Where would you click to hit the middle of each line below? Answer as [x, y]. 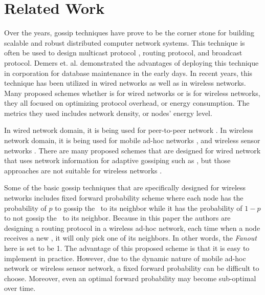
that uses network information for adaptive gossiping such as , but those [117, 160]
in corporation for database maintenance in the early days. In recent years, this [128, 73]
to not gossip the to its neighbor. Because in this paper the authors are [117, 218]
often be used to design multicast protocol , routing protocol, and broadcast [123, 53]
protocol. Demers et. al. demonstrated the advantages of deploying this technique [131, 62]
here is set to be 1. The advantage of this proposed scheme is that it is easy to [127, 248]
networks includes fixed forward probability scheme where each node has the [124, 198]
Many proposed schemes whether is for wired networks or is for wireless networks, [132, 93]
